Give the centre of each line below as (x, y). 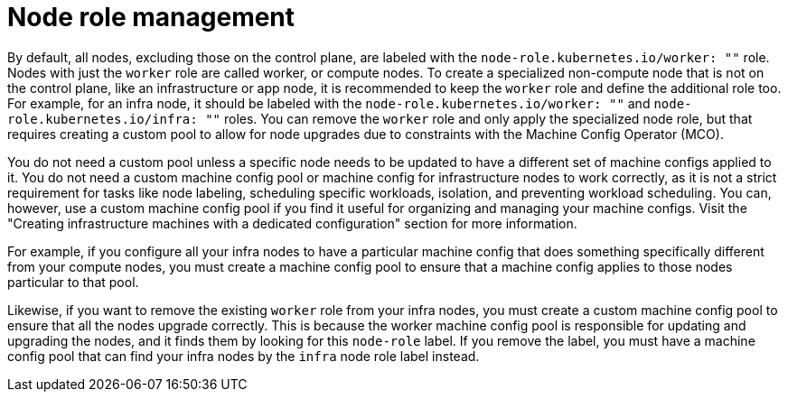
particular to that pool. (73, 282)
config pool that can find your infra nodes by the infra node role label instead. (244, 356)
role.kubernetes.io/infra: (103, 119)
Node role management (151, 17)
